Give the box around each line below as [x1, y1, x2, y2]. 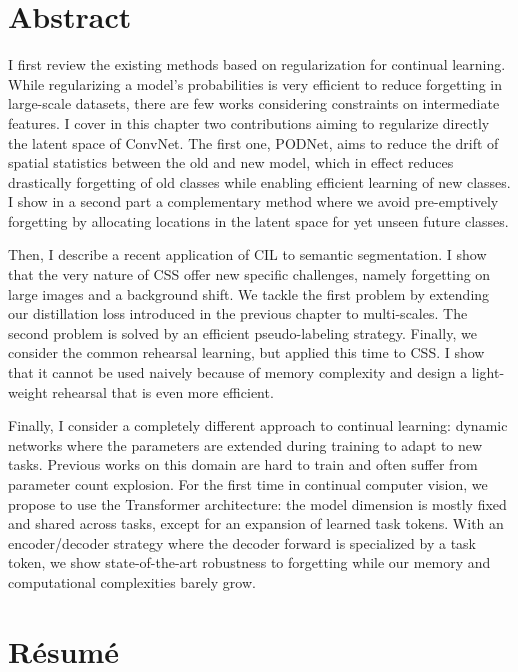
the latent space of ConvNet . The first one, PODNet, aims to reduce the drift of [8, 132, 499, 153]
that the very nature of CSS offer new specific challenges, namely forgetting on [8, 264, 491, 285]
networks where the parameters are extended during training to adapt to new [8, 434, 483, 455]
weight [8, 381, 48, 402]
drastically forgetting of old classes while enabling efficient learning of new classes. [8, 171, 511, 192]
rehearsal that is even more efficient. [52, 381, 274, 402]
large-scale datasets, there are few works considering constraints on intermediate [8, 93, 500, 114]
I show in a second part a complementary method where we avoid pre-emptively [8, 191, 499, 212]
